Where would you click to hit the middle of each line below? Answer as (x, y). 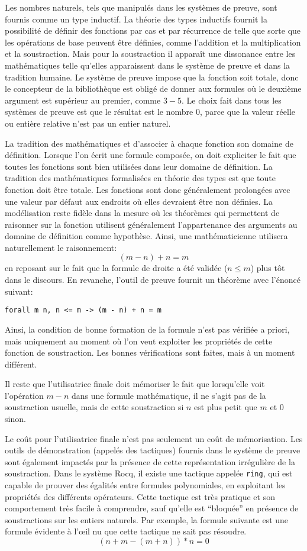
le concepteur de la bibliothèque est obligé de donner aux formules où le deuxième (153, 88)
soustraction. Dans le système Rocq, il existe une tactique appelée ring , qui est (149, 473)
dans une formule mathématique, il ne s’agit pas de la (169, 395)
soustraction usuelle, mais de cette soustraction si (94, 407)
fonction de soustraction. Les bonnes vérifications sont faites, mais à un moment (150, 352)
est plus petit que (226, 407)
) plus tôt (268, 268)
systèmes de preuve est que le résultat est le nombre (99, 112)
